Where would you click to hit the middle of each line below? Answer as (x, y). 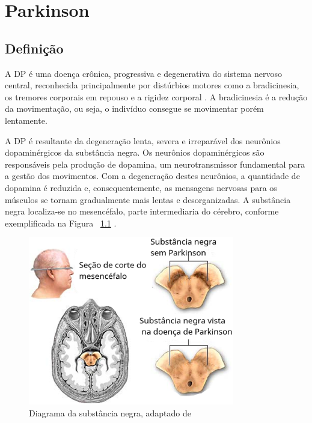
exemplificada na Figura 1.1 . (61, 223)
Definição (34, 48)
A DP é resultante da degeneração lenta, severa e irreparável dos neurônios (143, 140)
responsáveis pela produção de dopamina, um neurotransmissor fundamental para (155, 164)
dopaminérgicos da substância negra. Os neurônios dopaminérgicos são (135, 152)
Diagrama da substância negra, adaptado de (110, 412)
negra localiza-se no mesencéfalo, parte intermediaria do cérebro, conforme (142, 211)
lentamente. (26, 120)
